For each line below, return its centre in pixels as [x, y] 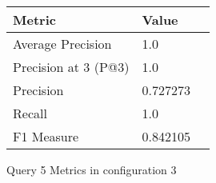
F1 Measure [46, 136]
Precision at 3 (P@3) [71, 67]
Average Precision [62, 44]
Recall [30, 113]
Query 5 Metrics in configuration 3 [92, 169]
